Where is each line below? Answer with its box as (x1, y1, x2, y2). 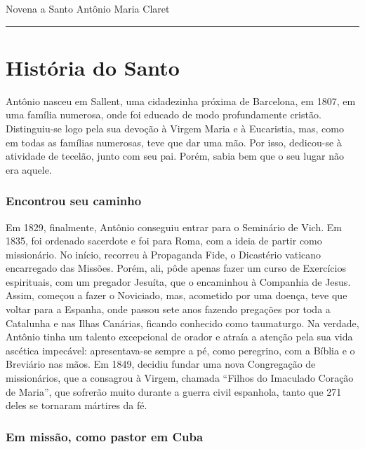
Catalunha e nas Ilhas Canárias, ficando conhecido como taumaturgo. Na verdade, (6, 315, 359, 330)
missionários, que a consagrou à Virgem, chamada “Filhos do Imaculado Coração (6, 371, 354, 385)
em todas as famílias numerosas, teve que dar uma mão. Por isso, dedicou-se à (6, 134, 342, 149)
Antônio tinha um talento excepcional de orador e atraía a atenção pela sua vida (6, 329, 353, 344)
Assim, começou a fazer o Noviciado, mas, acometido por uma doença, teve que (6, 288, 347, 303)
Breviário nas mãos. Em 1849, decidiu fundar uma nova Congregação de (6, 357, 316, 371)
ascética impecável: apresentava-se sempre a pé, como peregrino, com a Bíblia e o (6, 343, 355, 357)
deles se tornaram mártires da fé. (6, 398, 147, 413)
